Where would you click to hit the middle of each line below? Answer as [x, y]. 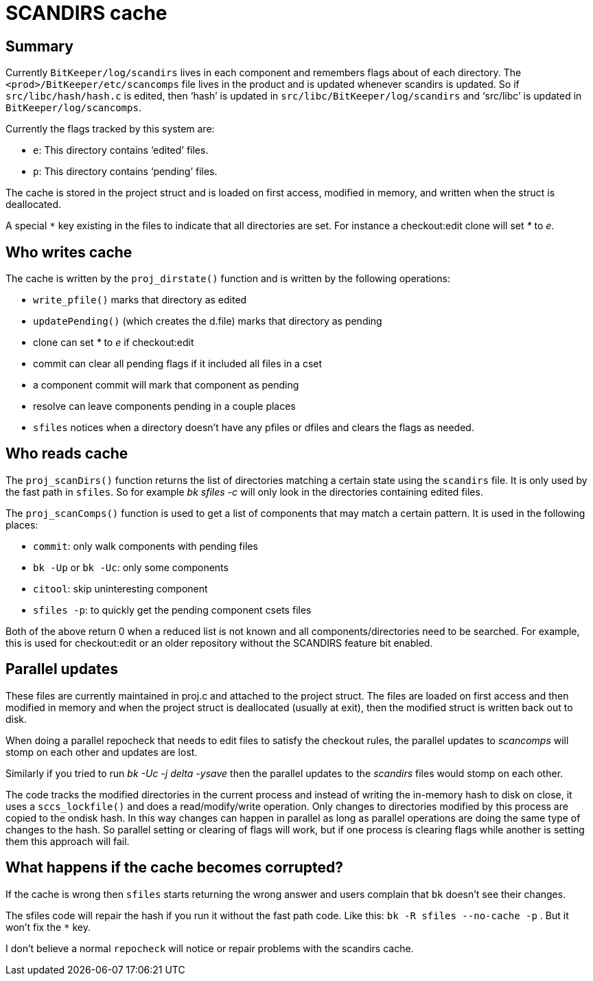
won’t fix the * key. [48, 927]
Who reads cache [67, 454]
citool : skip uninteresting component [120, 588]
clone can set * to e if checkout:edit [114, 343]
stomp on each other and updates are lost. [102, 752]
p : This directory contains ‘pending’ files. [125, 172]
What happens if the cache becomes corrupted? [174, 868]
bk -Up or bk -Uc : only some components [131, 567]
